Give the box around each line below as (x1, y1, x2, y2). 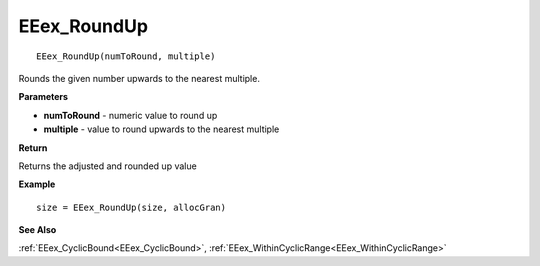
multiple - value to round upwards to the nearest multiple (43, 123, 280, 135)
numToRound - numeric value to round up (43, 109, 218, 121)
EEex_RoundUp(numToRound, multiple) (36, 50, 216, 62)
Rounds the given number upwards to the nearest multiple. (18, 72, 260, 84)
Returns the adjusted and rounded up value (18, 160, 197, 172)
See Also (18, 224, 57, 236)
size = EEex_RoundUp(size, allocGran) (36, 201, 227, 213)
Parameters (18, 91, 69, 103)
